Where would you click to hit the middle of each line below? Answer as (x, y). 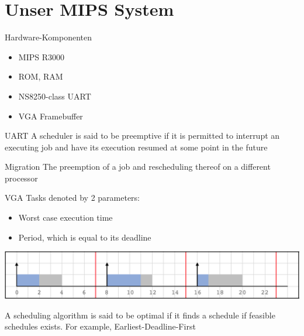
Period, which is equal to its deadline (85, 237)
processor (21, 178)
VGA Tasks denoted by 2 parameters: (72, 198)
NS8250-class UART (55, 96)
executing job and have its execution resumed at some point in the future (136, 147)
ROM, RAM (41, 76)
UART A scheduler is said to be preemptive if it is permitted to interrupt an (142, 136)
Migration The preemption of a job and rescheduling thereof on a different (138, 167)
